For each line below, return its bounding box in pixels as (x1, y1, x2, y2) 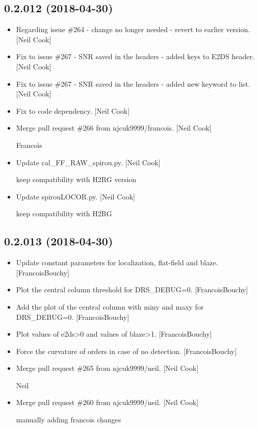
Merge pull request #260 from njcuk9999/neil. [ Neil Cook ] (16, 397, 199, 408)
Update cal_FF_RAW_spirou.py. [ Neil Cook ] (16, 157, 161, 167)
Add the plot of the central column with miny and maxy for (16, 301, 204, 312)
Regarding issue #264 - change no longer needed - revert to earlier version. (16, 24, 250, 35)
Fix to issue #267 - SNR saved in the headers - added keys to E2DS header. (16, 51, 254, 62)
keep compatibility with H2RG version (16, 174, 137, 185)
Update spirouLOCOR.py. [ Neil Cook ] (16, 191, 135, 202)
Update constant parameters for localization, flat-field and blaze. (16, 257, 218, 268)
